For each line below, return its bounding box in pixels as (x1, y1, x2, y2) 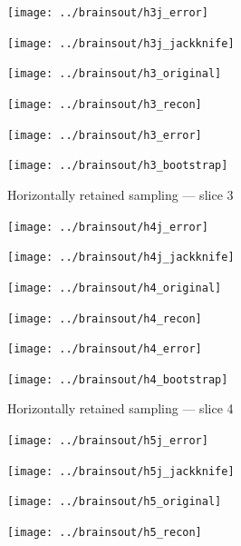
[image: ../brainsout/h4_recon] (7, 312, 202, 325)
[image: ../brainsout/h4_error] (7, 342, 202, 356)
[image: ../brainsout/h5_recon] (7, 526, 202, 540)
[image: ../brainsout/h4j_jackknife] (7, 251, 235, 264)
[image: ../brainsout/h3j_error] (7, 6, 208, 19)
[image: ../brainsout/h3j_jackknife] (7, 36, 235, 50)
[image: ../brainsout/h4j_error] (7, 220, 208, 233)
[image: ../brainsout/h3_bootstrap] (7, 159, 228, 173)
